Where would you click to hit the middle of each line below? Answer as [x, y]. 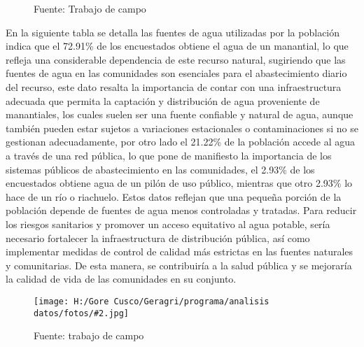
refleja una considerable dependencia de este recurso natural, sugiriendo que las [176, 59]
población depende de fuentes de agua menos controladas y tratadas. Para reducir [181, 210]
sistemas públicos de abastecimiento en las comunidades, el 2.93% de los [160, 169]
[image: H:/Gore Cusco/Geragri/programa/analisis [152, 301]
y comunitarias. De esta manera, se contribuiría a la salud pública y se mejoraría [179, 265]
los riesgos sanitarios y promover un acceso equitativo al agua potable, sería [168, 224]
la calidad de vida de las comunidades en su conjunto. [121, 279]
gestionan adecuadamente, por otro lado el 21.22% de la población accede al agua [181, 142]
